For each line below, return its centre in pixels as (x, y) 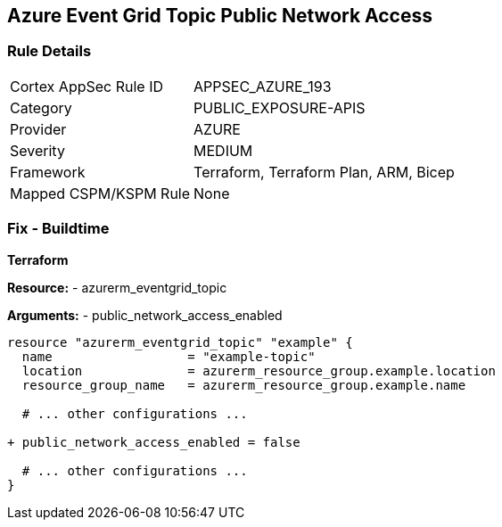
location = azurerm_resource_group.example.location (259, 371)
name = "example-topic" (169, 356)
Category (41, 107)
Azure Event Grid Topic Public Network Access (220, 16)
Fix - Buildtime (58, 229)
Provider (38, 129)
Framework (48, 172)
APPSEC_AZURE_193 (263, 86)
